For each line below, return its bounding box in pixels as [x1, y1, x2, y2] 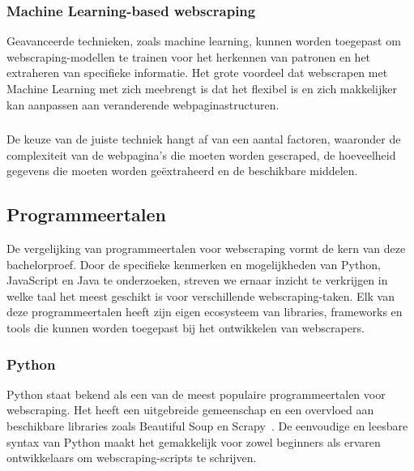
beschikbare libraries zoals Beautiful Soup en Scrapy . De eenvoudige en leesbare [6, 417, 408, 435]
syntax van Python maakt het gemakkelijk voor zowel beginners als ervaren [6, 433, 381, 450]
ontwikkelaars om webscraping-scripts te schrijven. [6, 449, 257, 466]
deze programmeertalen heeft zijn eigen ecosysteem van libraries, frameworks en [6, 303, 403, 320]
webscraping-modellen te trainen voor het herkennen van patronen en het [6, 48, 371, 65]
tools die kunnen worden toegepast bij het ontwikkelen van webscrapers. [6, 319, 365, 336]
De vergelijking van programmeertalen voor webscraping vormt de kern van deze [6, 240, 406, 257]
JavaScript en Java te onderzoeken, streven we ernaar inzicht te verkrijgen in [6, 272, 388, 289]
